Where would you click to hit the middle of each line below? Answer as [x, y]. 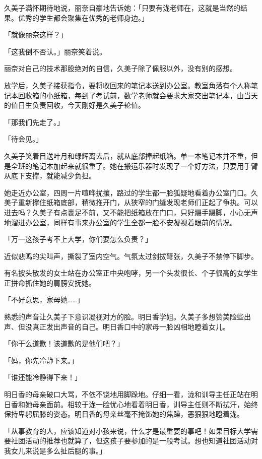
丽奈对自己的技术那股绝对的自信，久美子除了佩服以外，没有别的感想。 [120, 68]
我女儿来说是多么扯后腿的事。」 [55, 450]
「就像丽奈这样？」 [36, 35]
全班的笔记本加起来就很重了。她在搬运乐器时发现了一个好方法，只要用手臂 [134, 166]
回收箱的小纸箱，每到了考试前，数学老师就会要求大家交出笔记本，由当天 [138, 95]
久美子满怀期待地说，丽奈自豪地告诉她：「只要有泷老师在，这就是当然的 [122, 8]
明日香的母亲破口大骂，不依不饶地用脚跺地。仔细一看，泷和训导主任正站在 [127, 394]
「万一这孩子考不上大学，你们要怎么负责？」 [78, 239]
